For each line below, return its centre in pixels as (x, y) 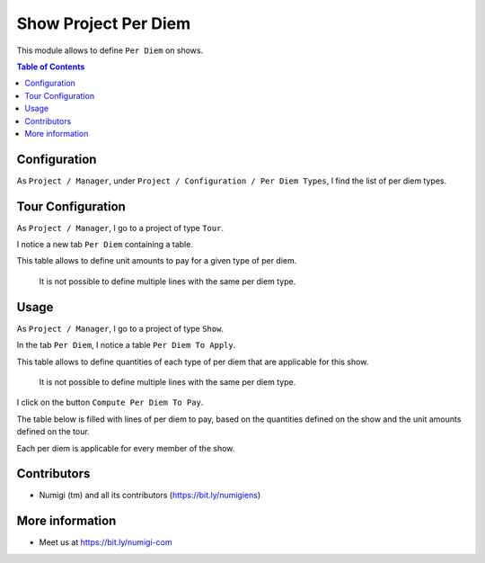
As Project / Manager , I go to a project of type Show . (120, 328)
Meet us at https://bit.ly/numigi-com (106, 542)
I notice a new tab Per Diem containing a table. (105, 245)
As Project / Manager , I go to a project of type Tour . (120, 228)
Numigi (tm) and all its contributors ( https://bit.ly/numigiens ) (150, 496)
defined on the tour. (53, 432)
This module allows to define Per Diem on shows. (110, 50)
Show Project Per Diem (104, 23)
